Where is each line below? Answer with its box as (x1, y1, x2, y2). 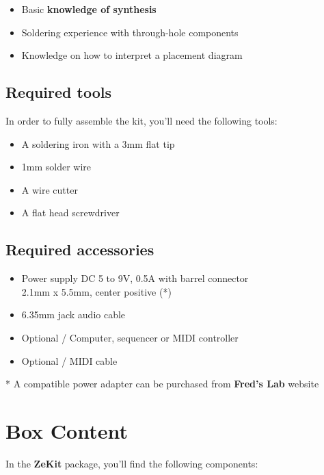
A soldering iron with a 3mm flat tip (21, 136, 175, 151)
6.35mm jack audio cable (21, 307, 126, 322)
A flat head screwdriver (21, 205, 120, 220)
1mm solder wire (21, 159, 92, 174)
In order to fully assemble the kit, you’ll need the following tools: (5, 113, 278, 127)
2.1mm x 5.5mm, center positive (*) (21, 284, 172, 298)
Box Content (5, 416, 128, 444)
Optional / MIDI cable (21, 353, 118, 368)
